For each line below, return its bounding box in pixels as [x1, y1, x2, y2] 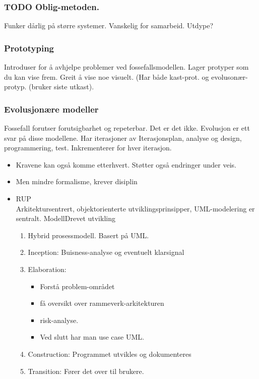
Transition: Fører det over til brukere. [28, 365, 144, 376]
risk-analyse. [40, 314, 79, 325]
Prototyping [4, 41, 54, 54]
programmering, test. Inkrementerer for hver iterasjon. [4, 142, 172, 153]
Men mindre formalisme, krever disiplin [16, 176, 138, 187]
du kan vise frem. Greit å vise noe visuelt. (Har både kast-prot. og [4, 71, 209, 82]
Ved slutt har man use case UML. [40, 332, 144, 342]
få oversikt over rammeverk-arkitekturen [40, 298, 164, 308]
